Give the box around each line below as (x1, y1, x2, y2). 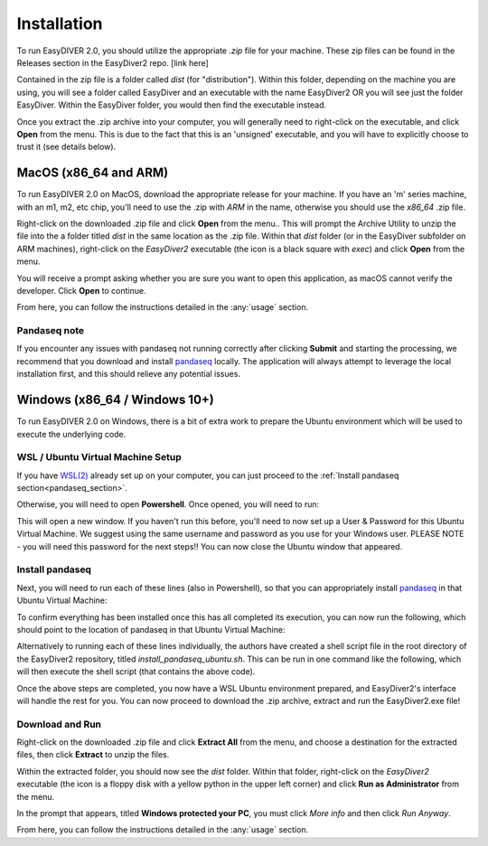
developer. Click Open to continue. (16, 285, 146, 296)
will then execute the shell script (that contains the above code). (16, 666, 256, 677)
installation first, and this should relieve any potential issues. (16, 369, 241, 380)
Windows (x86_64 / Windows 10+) (16, 392, 214, 408)
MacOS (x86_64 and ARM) (16, 165, 169, 181)
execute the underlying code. (16, 428, 127, 439)
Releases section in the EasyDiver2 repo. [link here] (16, 57, 210, 68)
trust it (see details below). (16, 141, 117, 153)
